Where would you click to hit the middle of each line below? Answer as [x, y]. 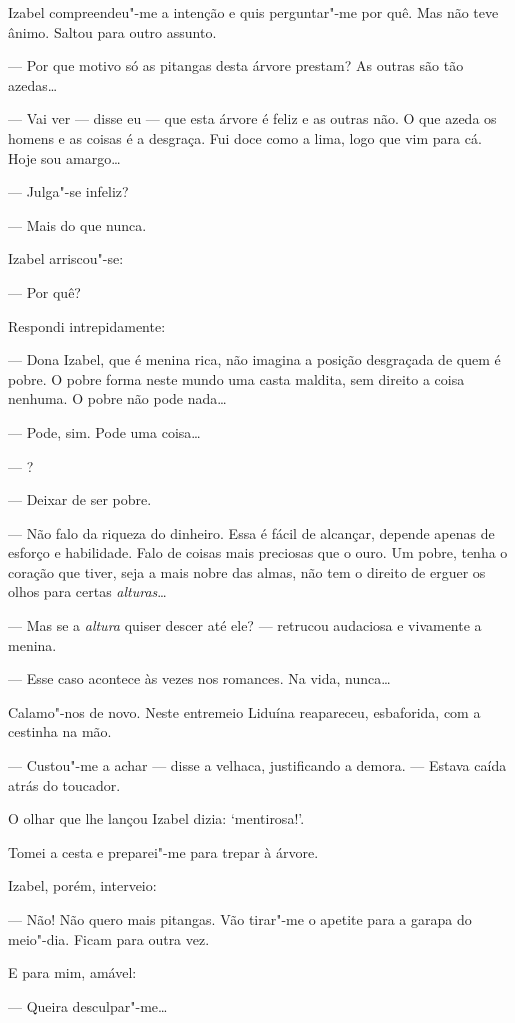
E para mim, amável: [72, 972]
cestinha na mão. [60, 731]
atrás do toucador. [64, 784]
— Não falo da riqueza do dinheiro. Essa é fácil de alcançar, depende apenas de [251, 532]
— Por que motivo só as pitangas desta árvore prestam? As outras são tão [236, 65]
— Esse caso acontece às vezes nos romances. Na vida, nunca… [199, 678]
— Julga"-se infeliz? [68, 191]
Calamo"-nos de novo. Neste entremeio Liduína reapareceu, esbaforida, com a [244, 711]
